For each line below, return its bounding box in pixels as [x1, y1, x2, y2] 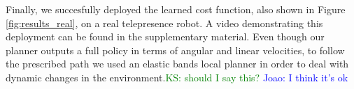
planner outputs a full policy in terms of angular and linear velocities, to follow [6, 42, 345, 57]
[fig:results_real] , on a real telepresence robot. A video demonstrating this [6, 15, 323, 30]
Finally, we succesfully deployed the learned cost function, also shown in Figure [6, 2, 346, 16]
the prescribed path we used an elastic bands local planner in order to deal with [6, 56, 349, 71]
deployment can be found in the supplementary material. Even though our [6, 29, 325, 44]
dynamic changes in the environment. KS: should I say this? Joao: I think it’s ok [6, 70, 348, 84]
